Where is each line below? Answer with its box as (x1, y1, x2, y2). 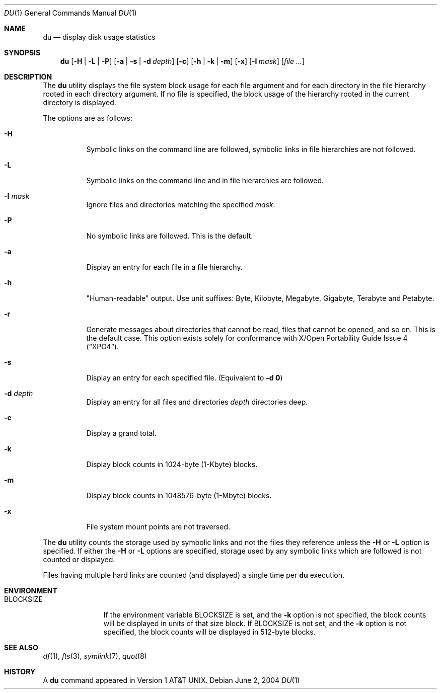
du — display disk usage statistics (43, 33, 156, 41)
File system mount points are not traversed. (86, 522, 230, 531)
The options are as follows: (43, 114, 132, 122)
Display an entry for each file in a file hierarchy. (86, 263, 243, 271)
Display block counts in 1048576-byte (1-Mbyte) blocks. (86, 491, 272, 500)
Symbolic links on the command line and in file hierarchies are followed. (86, 176, 324, 185)
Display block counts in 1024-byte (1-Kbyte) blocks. (86, 460, 258, 469)
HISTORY (4, 667, 36, 676)
